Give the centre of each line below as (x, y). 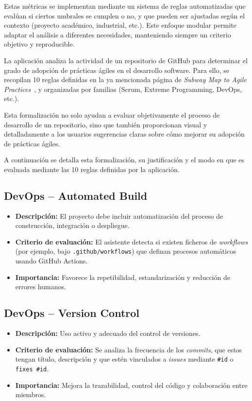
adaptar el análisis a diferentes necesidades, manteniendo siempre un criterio (118, 34)
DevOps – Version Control (72, 313)
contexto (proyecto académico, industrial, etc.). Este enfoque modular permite (120, 25)
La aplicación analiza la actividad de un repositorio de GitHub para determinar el (126, 60)
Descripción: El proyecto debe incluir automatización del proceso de (119, 216)
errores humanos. (41, 287)
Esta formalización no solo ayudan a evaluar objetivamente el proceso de (112, 114)
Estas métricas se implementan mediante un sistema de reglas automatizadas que (125, 6)
